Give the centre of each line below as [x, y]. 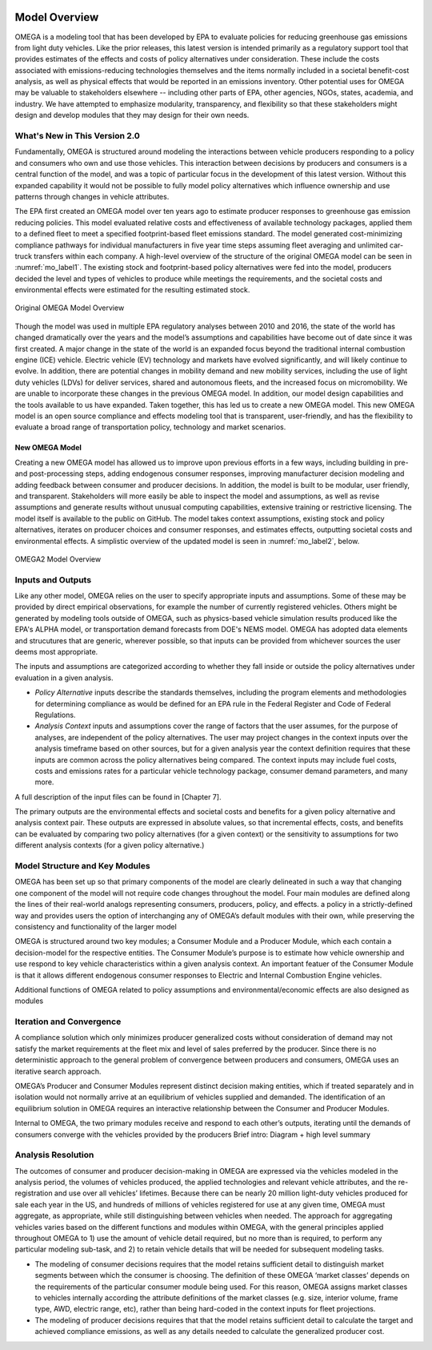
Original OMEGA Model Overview [70, 308]
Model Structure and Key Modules [83, 866]
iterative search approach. [58, 1071]
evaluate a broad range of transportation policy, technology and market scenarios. [150, 427]
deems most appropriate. [56, 651]
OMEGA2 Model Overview [58, 559]
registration [34, 1193]
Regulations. [55, 715]
